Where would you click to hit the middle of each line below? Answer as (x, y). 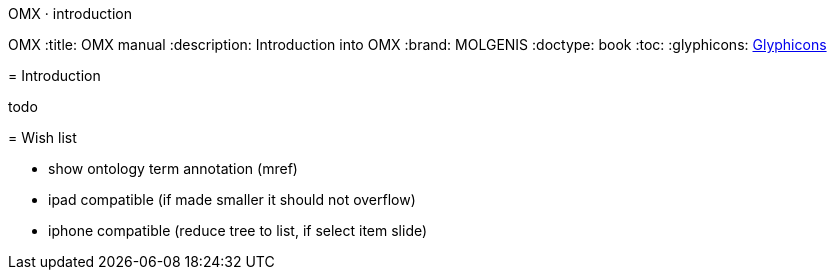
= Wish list (42, 137)
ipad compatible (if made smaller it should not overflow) (232, 199)
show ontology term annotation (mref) (173, 168)
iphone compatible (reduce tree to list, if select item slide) (238, 230)
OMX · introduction (70, 13)
